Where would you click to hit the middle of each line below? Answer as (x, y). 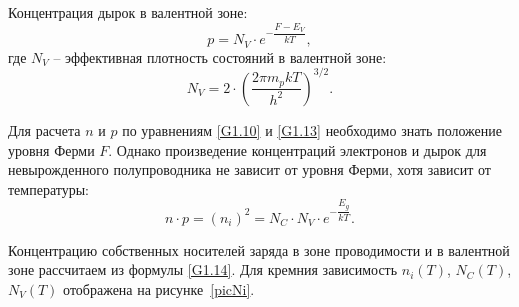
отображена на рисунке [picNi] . (159, 288)
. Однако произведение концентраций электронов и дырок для (297, 149)
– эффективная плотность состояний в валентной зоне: (220, 56)
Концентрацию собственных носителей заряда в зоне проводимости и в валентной (259, 249)
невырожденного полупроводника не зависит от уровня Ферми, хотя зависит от (249, 169)
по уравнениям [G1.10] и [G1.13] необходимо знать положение (312, 129)
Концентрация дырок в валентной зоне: (128, 12)
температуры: (48, 188)
